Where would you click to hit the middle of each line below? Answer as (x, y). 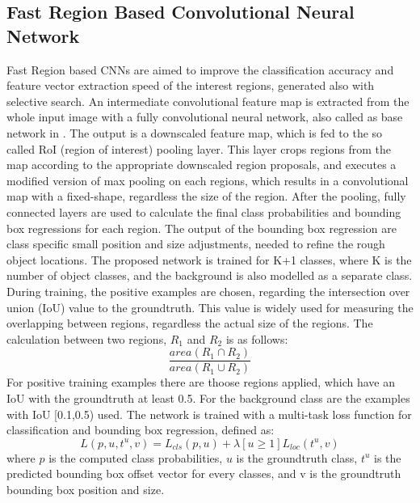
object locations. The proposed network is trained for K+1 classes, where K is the (209, 259)
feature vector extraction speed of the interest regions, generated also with (191, 85)
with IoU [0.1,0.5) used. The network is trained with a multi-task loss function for (209, 414)
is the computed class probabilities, (136, 457)
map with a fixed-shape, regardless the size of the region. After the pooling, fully (206, 196)
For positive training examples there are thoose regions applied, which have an (201, 382)
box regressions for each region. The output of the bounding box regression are (202, 228)
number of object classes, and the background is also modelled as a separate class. (210, 275)
